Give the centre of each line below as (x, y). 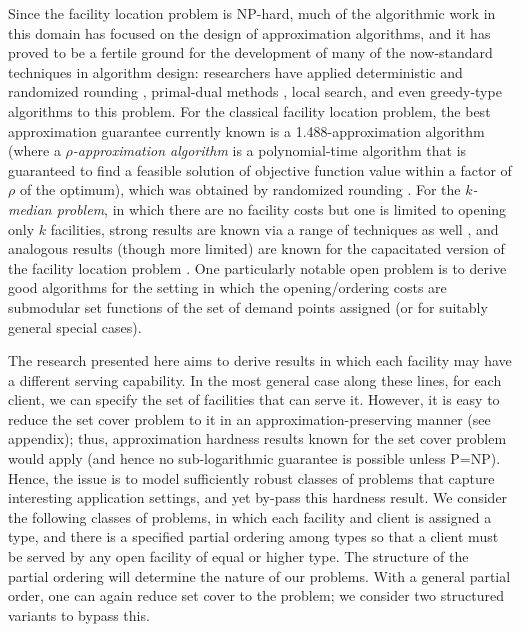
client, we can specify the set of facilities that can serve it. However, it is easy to (254, 399)
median (30, 208)
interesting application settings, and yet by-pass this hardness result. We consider (258, 497)
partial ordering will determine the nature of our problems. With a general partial (259, 575)
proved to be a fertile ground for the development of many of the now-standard (250, 52)
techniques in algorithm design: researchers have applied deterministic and (235, 71)
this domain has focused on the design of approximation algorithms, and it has (249, 32)
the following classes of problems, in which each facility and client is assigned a (250, 516)
